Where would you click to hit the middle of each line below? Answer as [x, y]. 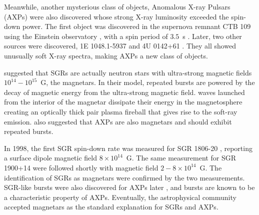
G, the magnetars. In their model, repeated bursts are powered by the [148, 82]
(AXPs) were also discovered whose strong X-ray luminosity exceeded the [116, 16]
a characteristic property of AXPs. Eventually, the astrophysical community [120, 197]
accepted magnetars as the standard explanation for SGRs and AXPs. [111, 207]
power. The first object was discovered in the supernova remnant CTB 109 [136, 26]
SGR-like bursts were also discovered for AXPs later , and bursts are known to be [129, 187]
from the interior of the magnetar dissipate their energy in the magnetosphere [123, 102]
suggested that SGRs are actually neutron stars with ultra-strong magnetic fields [128, 72]
